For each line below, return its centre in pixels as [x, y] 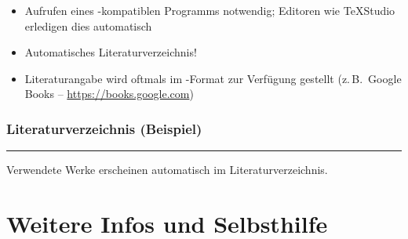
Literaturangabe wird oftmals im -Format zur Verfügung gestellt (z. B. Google [213, 78]
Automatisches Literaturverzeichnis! [111, 52]
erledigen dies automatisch [88, 25]
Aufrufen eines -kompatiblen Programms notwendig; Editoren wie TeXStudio [210, 10]
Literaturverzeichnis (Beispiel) [104, 128]
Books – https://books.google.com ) [109, 94]
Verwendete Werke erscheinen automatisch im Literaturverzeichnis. [167, 170]
